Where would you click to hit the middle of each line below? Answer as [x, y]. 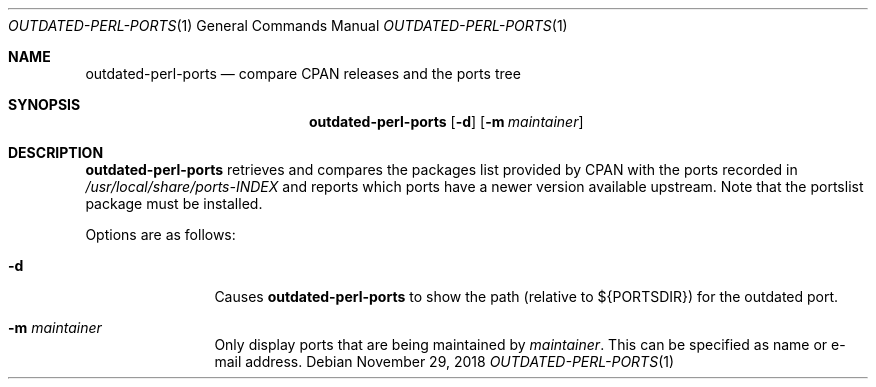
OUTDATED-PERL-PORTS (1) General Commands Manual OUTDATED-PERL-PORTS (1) [288, 25]
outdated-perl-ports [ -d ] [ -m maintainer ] [446, 121]
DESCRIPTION [56, 152]
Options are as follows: [160, 234]
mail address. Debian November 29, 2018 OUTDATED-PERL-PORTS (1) [444, 361]
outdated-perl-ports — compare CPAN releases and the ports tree [303, 73]
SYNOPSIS [44, 104]
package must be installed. [174, 203]
